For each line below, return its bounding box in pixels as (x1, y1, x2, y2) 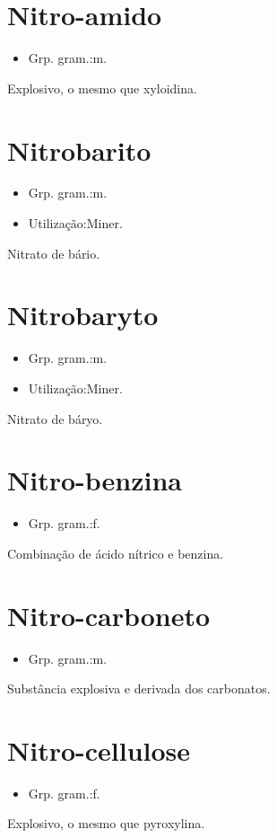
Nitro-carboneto (7, 596, 211, 633)
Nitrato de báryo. (7, 409, 103, 428)
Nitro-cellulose (7, 731, 191, 768)
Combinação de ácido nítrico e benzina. (7, 543, 224, 562)
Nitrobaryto (7, 296, 159, 333)
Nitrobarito (7, 131, 151, 168)
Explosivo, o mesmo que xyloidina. (7, 78, 197, 97)
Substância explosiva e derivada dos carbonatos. (7, 679, 271, 698)
